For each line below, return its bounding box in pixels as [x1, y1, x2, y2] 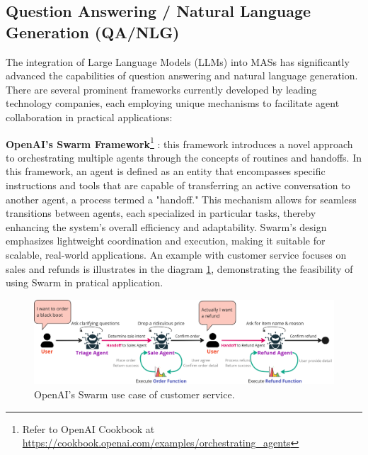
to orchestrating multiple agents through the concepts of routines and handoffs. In [6, 150, 362, 164]
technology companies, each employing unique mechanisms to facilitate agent [6, 96, 340, 111]
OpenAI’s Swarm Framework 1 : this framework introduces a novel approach [6, 134, 353, 151]
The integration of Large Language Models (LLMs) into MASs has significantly [6, 54, 350, 69]
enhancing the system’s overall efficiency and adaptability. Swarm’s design [6, 219, 327, 234]
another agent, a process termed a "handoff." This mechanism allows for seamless [6, 191, 357, 206]
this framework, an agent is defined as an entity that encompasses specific [6, 164, 326, 179]
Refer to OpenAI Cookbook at [22, 421, 155, 436]
